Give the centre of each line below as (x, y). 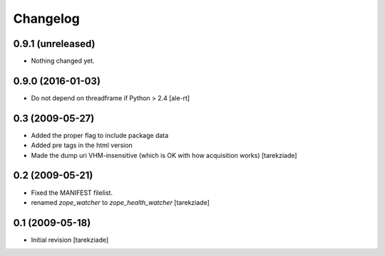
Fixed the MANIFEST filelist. (72, 193)
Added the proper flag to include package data (100, 135)
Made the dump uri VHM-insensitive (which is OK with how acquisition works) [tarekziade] (164, 155)
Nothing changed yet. (63, 61)
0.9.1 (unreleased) (54, 44)
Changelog (46, 18)
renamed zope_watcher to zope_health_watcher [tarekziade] (120, 202)
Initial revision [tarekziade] (70, 240)
